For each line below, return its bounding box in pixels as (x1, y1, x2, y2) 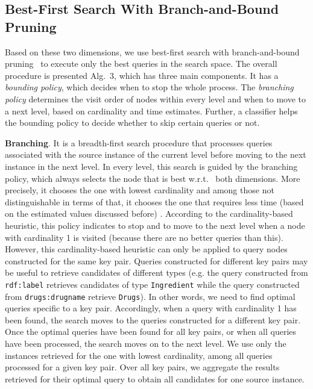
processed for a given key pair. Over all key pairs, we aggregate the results (5, 361, 280, 373)
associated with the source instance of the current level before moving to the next (5, 148, 306, 161)
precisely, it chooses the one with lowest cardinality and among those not (5, 184, 274, 196)
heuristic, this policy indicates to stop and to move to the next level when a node (5, 219, 305, 231)
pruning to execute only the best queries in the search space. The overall (5, 57, 277, 70)
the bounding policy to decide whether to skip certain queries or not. (5, 116, 260, 129)
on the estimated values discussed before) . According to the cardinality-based (5, 207, 293, 220)
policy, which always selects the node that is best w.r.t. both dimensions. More (5, 172, 300, 184)
